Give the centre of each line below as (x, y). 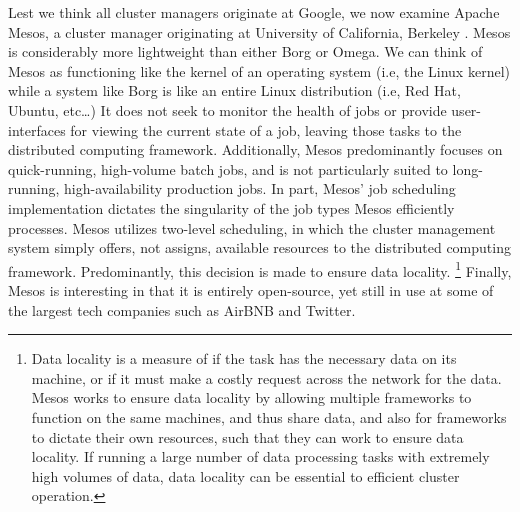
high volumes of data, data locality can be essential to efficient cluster (245, 475)
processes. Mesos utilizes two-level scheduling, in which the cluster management (252, 227)
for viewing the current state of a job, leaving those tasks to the (266, 129)
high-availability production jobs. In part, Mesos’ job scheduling (260, 188)
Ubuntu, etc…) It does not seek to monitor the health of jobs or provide (227, 109)
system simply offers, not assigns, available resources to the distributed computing (259, 247)
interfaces (37, 129)
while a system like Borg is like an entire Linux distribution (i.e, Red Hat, (234, 90)
